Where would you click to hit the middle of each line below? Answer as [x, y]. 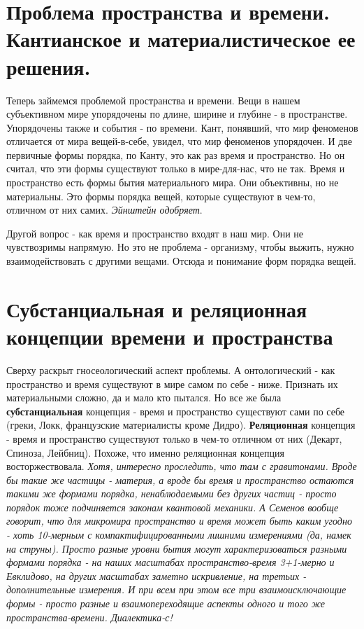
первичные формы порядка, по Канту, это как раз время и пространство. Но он [176, 154]
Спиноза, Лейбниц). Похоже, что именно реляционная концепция [145, 452]
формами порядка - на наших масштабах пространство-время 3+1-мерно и [170, 562]
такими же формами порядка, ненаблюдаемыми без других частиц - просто [172, 493]
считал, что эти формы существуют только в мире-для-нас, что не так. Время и [176, 168]
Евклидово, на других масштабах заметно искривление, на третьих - [156, 575]
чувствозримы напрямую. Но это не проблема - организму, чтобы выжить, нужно [180, 247]
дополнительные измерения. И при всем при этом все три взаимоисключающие [176, 589]
